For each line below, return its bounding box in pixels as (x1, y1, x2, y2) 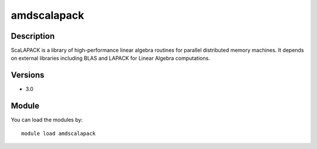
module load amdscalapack (21, 130, 96, 137)
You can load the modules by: (11, 116, 83, 123)
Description (11, 31, 55, 41)
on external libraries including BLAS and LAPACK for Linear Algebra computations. (11, 55, 211, 62)
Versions (11, 70, 45, 80)
